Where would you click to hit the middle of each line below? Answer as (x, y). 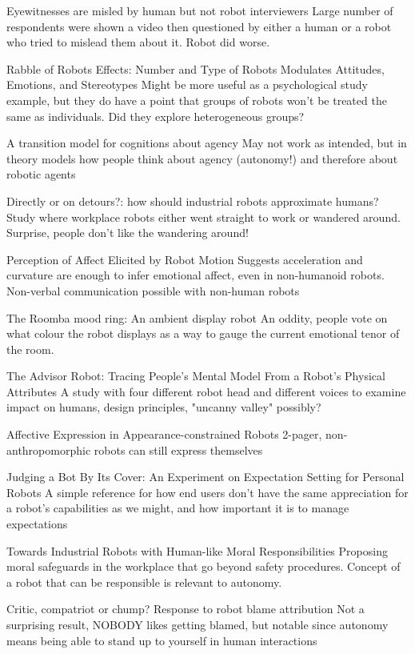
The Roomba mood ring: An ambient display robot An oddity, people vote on (197, 317)
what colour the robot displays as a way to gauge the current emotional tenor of (203, 333)
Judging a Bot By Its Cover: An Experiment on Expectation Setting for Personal (206, 477)
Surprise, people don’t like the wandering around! (128, 233)
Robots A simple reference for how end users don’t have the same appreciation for (207, 492)
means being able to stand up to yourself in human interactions (162, 640)
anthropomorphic (49, 449)
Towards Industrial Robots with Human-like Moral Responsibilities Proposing (197, 550)
